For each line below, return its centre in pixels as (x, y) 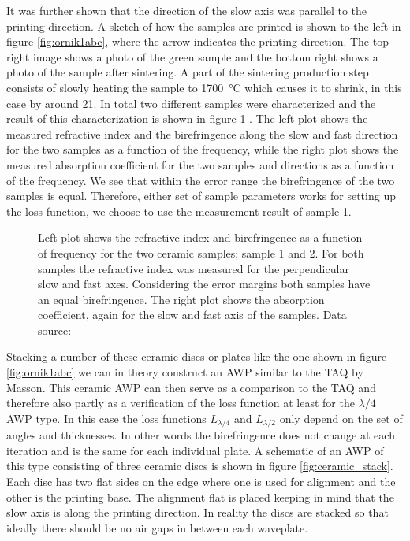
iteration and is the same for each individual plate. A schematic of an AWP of (195, 450)
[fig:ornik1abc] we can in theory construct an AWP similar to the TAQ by (185, 372)
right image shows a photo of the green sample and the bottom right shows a (192, 56)
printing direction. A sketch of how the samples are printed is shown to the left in (204, 26)
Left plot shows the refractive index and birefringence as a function (200, 237)
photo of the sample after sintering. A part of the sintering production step (188, 72)
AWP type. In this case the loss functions (106, 418)
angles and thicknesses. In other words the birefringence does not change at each (201, 435)
